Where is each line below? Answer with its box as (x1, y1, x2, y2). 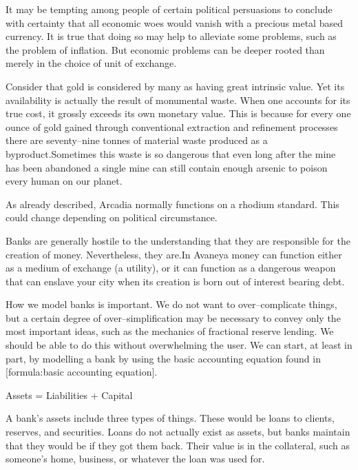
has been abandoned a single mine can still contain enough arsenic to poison (6, 160, 328, 174)
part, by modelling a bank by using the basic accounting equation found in (6, 351, 321, 365)
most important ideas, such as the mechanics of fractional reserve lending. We (6, 324, 334, 338)
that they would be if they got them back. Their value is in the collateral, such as (6, 438, 350, 452)
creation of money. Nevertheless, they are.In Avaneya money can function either (6, 247, 342, 261)
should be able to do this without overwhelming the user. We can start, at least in (6, 338, 352, 352)
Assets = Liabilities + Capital (6, 387, 133, 402)
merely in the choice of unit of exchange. (6, 56, 177, 70)
